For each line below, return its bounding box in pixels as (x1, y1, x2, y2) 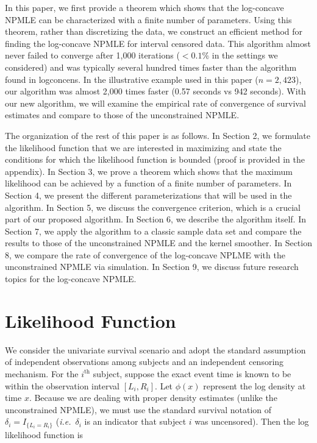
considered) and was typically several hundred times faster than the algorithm (5, 60, 297, 73)
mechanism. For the (5, 367, 79, 380)
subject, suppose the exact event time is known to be (93, 367, 291, 380)
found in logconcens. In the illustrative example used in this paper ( (5, 73, 258, 85)
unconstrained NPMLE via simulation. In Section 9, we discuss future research (5, 260, 299, 273)
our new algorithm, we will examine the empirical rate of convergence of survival (5, 96, 306, 109)
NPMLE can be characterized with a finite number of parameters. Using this (5, 13, 292, 26)
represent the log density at (203, 379, 306, 392)
